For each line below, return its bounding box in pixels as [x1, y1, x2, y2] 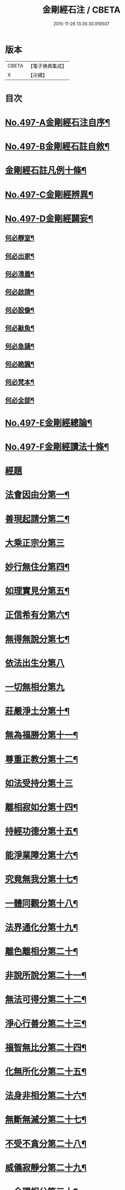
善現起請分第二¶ [5, 513, 70, 524]
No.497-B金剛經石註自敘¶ [5, 141, 110, 152]
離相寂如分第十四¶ [5, 802, 78, 813]
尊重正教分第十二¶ [5, 754, 78, 765]
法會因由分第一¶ [5, 489, 70, 501]
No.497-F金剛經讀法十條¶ [5, 441, 109, 453]
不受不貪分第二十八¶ [5, 1138, 87, 1149]
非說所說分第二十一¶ [5, 970, 87, 981]
